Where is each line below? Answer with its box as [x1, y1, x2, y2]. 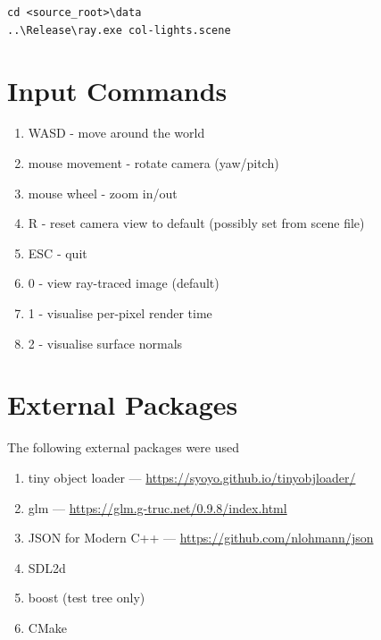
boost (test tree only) [28, 588, 145, 607]
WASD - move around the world [28, 123, 205, 142]
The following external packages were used [7, 438, 239, 457]
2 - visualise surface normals [28, 333, 183, 352]
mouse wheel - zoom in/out [28, 183, 178, 202]
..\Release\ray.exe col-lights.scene [7, 23, 231, 37]
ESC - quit [28, 243, 87, 262]
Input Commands [7, 72, 228, 108]
